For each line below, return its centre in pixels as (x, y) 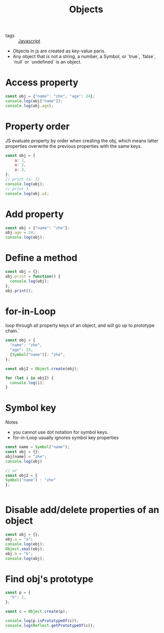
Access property (42, 83)
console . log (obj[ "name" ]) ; (34, 101)
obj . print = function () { (33, 276)
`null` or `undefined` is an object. (47, 62)
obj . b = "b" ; (19, 553)
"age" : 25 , (22, 350)
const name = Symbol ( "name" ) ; (38, 447)
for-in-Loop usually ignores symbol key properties (66, 438)
